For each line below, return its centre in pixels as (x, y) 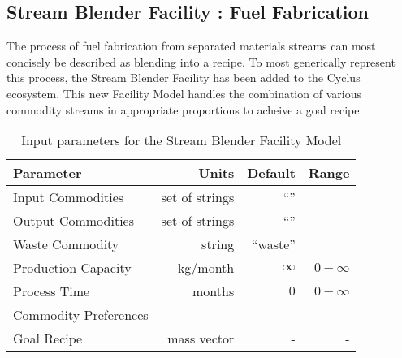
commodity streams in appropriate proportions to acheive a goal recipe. (185, 109)
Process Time (52, 291)
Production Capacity (72, 268)
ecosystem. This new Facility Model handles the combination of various (184, 93)
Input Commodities (69, 197)
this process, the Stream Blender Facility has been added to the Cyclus (184, 78)
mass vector (201, 339)
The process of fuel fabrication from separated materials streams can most (191, 46)
